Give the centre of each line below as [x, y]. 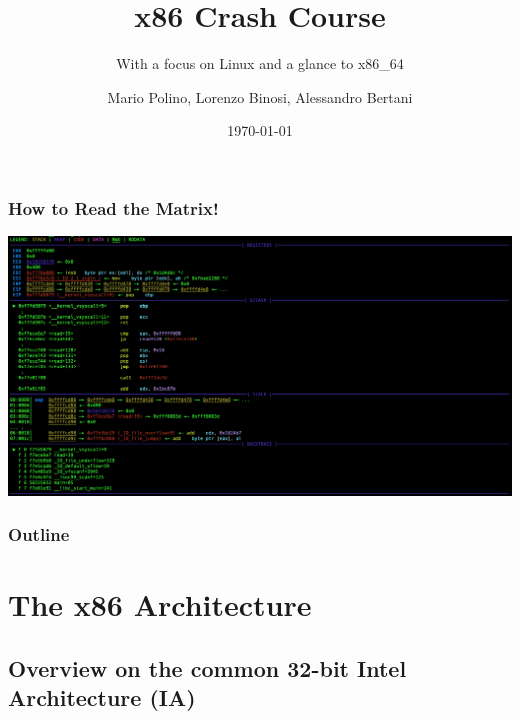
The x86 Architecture [160, 604]
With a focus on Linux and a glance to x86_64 [260, 63]
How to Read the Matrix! [113, 207]
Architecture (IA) [102, 697]
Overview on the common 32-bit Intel [207, 667]
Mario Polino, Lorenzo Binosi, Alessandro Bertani [260, 96]
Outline [39, 534]
